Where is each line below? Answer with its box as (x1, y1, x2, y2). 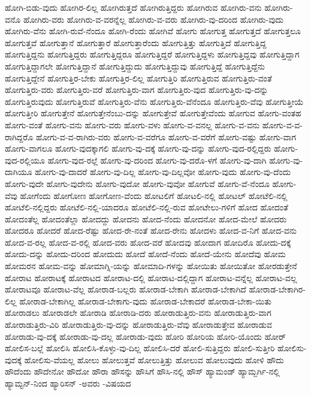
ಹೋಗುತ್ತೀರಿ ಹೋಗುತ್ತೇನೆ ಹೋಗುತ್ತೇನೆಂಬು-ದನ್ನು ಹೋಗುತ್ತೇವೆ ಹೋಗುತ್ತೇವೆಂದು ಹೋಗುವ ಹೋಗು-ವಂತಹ (5, 107, 301, 119)
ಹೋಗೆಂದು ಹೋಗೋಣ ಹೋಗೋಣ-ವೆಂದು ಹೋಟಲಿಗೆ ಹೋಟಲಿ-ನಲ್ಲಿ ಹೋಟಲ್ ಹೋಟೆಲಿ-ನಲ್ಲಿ (20, 189, 288, 201)
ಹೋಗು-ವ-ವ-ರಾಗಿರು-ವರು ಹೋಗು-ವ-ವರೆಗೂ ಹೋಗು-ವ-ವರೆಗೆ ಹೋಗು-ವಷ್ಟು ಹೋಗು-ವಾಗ (35, 130, 297, 143)
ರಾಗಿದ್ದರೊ (5, 130, 34, 143)
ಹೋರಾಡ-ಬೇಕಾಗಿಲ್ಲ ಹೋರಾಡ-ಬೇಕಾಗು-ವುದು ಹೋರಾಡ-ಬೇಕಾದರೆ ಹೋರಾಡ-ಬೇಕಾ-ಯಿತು (19, 294, 272, 307)
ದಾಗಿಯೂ (5, 165, 32, 178)
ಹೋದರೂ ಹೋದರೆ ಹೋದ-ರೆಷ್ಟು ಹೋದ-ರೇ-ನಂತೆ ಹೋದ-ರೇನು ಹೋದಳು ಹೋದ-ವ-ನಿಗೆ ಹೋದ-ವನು (5, 224, 297, 237)
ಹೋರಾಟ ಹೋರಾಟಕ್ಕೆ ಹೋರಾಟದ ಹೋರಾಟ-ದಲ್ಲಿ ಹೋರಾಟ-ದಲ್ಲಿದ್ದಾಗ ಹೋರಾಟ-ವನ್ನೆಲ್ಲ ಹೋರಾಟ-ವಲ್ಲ (5, 271, 297, 284)
